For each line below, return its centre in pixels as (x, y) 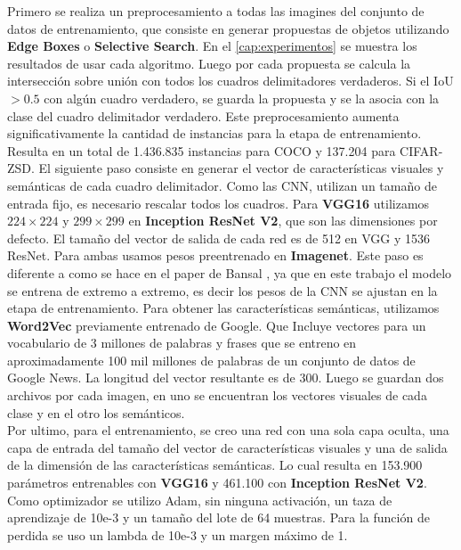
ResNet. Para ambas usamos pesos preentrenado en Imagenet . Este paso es (215, 255)
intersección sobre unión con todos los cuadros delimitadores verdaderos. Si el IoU (230, 81)
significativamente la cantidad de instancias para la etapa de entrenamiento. (214, 133)
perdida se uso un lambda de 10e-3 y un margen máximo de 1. (178, 534)
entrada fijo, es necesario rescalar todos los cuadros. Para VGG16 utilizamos (218, 203)
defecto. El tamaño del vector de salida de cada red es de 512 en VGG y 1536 (219, 238)
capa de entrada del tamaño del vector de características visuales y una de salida (227, 447)
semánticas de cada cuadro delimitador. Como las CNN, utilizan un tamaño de (222, 185)
